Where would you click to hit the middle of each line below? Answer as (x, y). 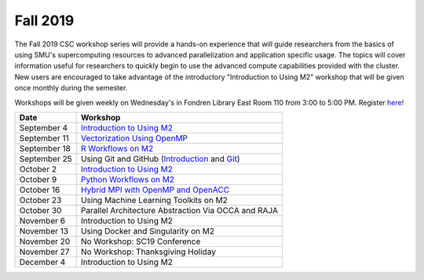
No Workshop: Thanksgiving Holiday (148, 252)
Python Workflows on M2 (128, 179)
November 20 (45, 241)
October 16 (40, 190)
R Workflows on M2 (117, 148)
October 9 (38, 179)
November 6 (42, 220)
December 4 (42, 262)
